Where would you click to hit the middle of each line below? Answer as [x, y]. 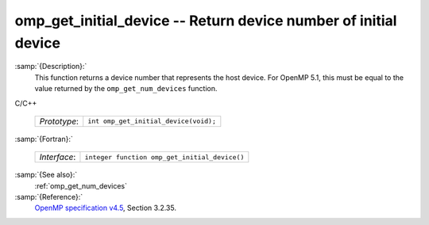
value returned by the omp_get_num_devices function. [126, 89]
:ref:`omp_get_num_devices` [81, 185]
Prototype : [59, 121]
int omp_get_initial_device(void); [152, 122]
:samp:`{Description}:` [51, 67]
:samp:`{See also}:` [46, 175]
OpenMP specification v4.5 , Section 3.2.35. [105, 208]
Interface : [58, 157]
